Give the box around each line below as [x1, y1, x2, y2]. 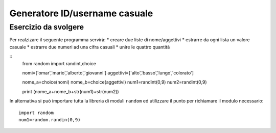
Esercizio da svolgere [9, 22, 84, 32]
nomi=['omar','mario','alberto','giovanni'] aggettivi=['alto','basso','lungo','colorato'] [22, 69, 194, 76]
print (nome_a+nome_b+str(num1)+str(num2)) [22, 88, 120, 94]
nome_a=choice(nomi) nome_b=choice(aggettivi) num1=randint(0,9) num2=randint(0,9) [22, 79, 207, 85]
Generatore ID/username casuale [9, 8, 153, 19]
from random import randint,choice [22, 60, 97, 66]
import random [18, 110, 54, 116]
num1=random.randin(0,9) [18, 117, 81, 122]
